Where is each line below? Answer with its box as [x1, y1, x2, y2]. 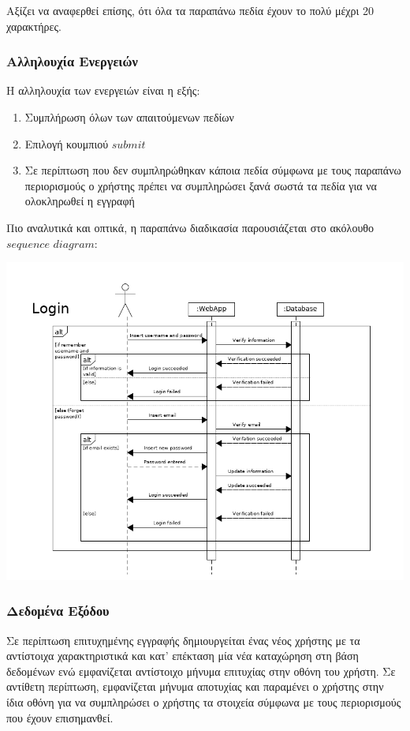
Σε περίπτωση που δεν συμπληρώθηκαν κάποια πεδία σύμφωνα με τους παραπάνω [24, 162, 401, 178]
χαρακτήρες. [6, 17, 61, 34]
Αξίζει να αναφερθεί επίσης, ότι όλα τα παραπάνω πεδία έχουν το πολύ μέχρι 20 [6, 2, 374, 18]
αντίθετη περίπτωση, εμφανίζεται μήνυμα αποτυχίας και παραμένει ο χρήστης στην [6, 678, 384, 695]
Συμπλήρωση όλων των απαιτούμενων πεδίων [24, 109, 234, 125]
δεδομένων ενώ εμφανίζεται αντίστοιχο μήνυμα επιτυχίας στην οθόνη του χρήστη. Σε [6, 662, 396, 679]
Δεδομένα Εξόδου [6, 601, 110, 620]
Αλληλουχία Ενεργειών [6, 51, 138, 71]
